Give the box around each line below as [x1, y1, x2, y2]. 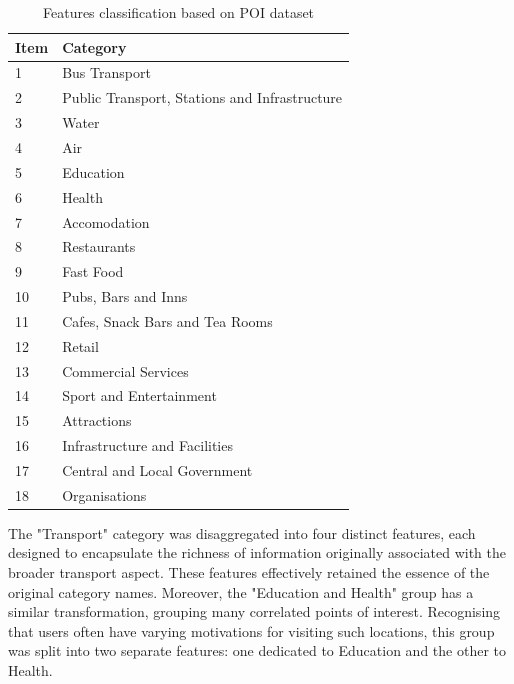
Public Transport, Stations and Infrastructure [62, 87, 343, 108]
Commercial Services [62, 360, 189, 381]
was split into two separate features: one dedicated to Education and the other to [8, 640, 506, 661]
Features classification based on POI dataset [42, 2, 315, 22]
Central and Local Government [62, 459, 253, 480]
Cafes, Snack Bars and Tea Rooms [62, 310, 273, 331]
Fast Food [62, 261, 124, 282]
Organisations [62, 484, 147, 505]
